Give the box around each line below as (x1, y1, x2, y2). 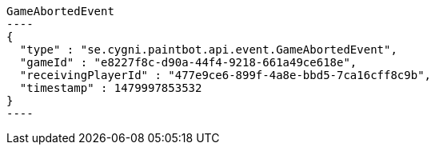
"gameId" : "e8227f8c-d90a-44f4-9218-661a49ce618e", (19, 56, 357, 69)
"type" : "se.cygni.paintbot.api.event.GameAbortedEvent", (19, 43, 397, 56)
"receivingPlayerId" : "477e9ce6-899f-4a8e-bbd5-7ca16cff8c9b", (19, 69, 432, 81)
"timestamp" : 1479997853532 (19, 81, 202, 94)
